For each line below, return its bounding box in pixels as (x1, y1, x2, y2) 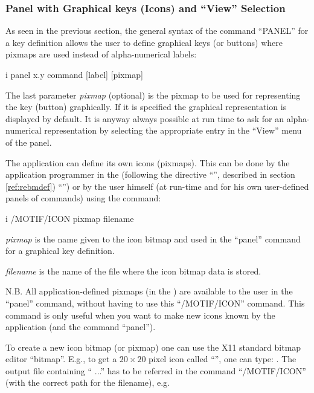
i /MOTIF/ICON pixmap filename (5, 212, 134, 224)
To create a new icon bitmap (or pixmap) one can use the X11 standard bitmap (5, 340, 301, 353)
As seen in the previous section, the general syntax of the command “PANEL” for (5, 24, 309, 37)
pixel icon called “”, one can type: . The (149, 352, 296, 365)
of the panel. (5, 135, 52, 148)
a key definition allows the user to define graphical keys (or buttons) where (5, 36, 283, 48)
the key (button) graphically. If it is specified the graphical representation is (5, 100, 287, 113)
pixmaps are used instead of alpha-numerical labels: (5, 48, 197, 60)
